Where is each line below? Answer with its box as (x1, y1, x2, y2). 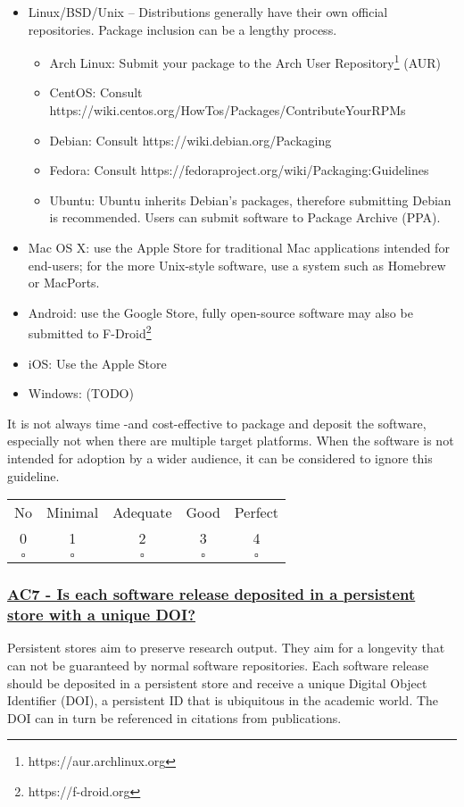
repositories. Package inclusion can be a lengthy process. (28, 20, 337, 38)
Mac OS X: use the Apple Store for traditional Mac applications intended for (28, 238, 450, 256)
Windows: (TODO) (28, 384, 134, 403)
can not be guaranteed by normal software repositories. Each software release (7, 655, 429, 674)
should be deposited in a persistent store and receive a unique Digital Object (7, 673, 427, 692)
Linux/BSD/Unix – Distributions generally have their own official (28, 3, 388, 21)
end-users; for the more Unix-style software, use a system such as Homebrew (28, 255, 446, 274)
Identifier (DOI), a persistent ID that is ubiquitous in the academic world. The (7, 691, 439, 710)
